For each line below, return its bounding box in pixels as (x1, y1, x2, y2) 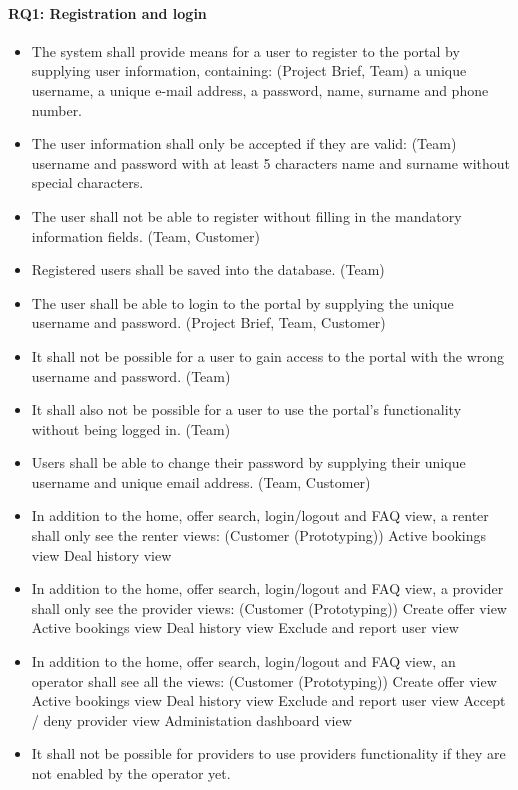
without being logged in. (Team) (31, 418, 231, 439)
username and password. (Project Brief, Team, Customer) (31, 312, 386, 333)
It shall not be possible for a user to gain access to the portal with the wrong (31, 345, 505, 366)
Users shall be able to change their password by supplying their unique (31, 452, 466, 473)
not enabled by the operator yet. (31, 763, 231, 784)
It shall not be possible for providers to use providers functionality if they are (31, 743, 506, 764)
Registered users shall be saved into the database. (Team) (31, 259, 385, 280)
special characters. (31, 172, 144, 193)
